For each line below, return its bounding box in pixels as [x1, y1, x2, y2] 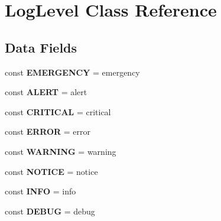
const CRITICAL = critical [5, 105, 111, 118]
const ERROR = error [5, 125, 91, 138]
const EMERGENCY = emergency [5, 66, 140, 78]
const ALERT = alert [5, 86, 87, 98]
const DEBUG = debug [5, 204, 95, 217]
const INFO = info [5, 185, 76, 197]
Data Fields [5, 38, 77, 56]
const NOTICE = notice [5, 165, 98, 177]
